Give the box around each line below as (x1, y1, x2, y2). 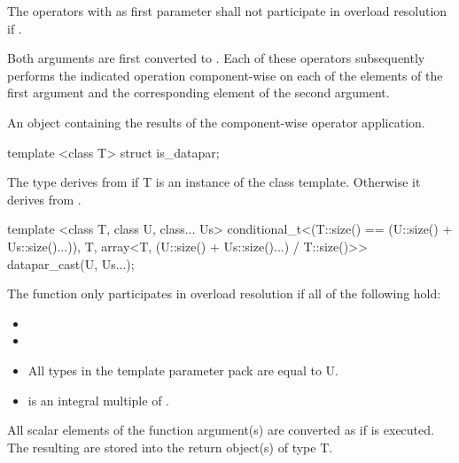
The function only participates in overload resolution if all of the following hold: (7, 284, 441, 303)
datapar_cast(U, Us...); (7, 254, 135, 273)
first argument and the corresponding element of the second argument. (7, 83, 390, 102)
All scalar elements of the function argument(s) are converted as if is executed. (7, 421, 434, 439)
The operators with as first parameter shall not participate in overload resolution (7, 2, 447, 19)
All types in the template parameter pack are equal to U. (27, 360, 338, 379)
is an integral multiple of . (27, 390, 169, 409)
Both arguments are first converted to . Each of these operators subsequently (7, 49, 425, 67)
